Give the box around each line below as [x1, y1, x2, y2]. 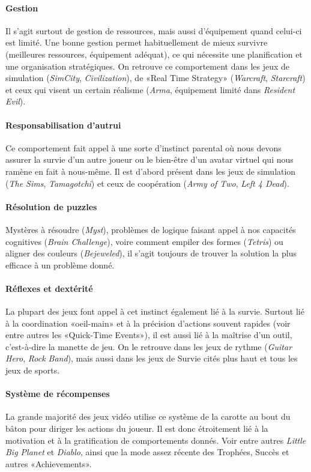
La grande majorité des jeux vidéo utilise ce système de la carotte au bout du [5, 410, 291, 423]
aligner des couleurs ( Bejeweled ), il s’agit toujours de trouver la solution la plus [5, 247, 297, 259]
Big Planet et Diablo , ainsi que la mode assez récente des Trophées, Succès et [5, 446, 289, 458]
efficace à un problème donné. [5, 258, 115, 271]
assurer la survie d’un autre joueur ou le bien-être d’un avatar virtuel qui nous [5, 153, 294, 166]
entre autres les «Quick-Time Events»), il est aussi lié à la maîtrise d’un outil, [5, 328, 292, 341]
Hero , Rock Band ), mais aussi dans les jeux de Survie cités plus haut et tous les [5, 352, 298, 365]
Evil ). [5, 95, 26, 107]
